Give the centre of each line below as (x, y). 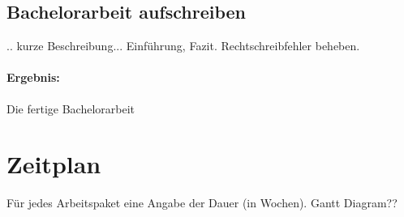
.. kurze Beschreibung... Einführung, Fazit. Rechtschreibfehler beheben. (183, 46)
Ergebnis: (33, 77)
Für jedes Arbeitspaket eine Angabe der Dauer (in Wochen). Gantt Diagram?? (202, 203)
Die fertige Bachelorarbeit (71, 108)
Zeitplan (54, 164)
